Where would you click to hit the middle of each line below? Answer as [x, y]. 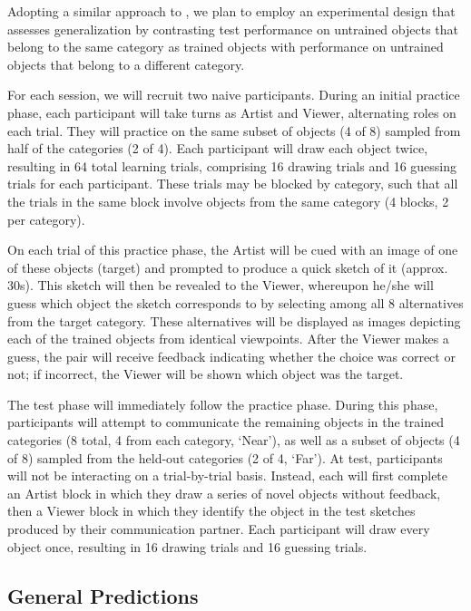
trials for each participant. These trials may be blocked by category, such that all [233, 184]
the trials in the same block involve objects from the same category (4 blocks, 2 [228, 201]
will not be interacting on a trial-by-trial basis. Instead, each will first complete [228, 475]
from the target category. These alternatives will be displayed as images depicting [234, 320]
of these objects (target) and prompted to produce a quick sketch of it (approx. [228, 267]
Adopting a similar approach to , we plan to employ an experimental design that [231, 11]
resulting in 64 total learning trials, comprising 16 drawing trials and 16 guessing [232, 165]
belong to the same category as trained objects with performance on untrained [226, 47]
